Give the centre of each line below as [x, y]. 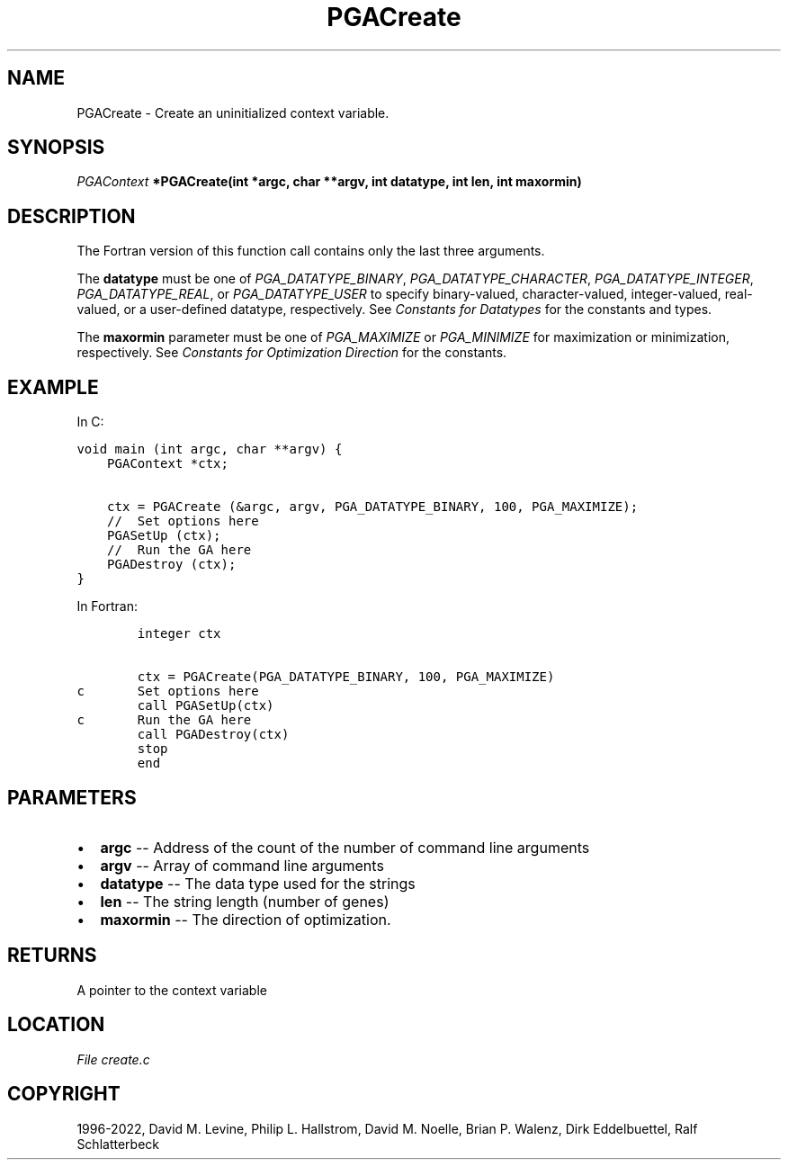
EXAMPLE [53, 387]
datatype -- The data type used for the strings [258, 883]
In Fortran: [107, 606]
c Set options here [168, 691]
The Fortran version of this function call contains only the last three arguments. [311, 251]
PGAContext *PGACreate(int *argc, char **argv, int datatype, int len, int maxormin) [329, 182]
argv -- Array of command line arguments [242, 865]
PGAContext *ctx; [168, 464]
